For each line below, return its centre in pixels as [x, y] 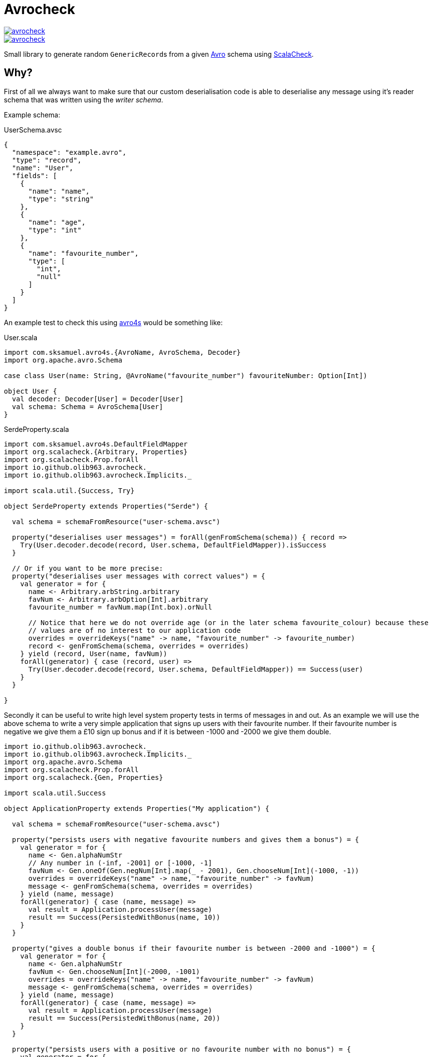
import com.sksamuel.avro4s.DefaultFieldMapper [96, 444]
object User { [31, 391]
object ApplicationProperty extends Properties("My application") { [137, 808]
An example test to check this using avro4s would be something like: [113, 322]
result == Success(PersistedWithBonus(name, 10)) [124, 917]
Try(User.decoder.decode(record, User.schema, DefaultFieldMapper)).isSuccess [173, 545]
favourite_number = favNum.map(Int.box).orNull [120, 607]
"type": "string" [61, 199]
